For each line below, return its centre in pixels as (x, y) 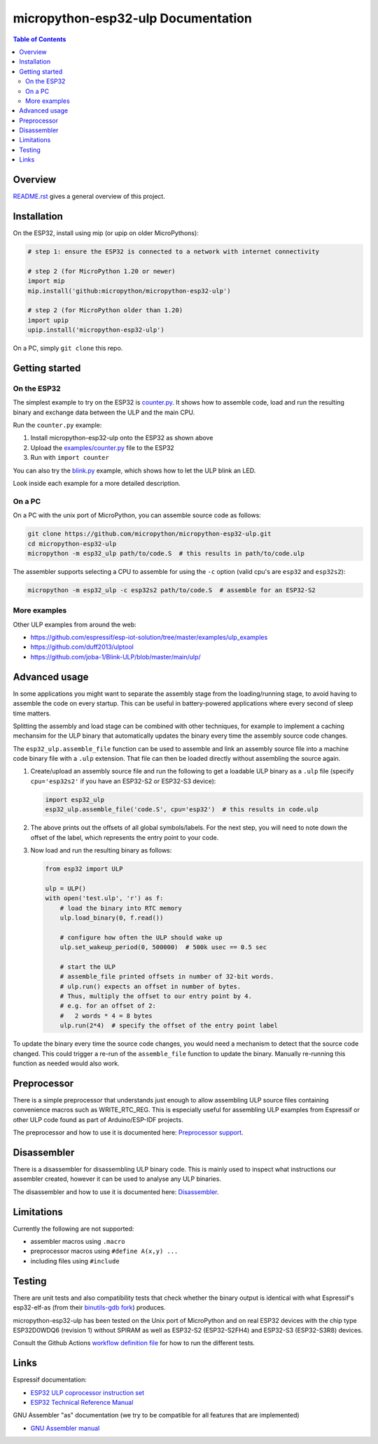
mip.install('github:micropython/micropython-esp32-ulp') (129, 291)
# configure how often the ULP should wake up (141, 937)
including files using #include (75, 1261)
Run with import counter (70, 458)
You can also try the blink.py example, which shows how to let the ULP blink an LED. (134, 470)
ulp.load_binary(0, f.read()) (112, 918)
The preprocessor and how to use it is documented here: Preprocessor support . (128, 1133)
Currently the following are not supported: (73, 1228)
